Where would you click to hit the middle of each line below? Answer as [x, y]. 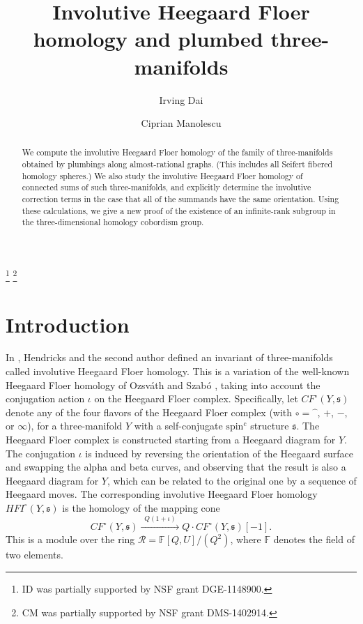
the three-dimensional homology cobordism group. [113, 222]
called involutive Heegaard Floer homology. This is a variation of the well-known [178, 371]
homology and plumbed [148, 39]
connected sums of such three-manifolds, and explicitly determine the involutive [167, 187]
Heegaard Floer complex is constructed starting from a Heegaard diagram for [171, 440]
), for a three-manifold [75, 426]
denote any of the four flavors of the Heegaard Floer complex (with [149, 412]
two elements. [34, 555]
